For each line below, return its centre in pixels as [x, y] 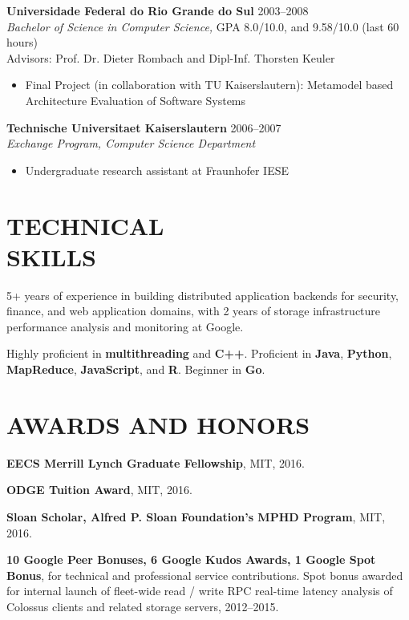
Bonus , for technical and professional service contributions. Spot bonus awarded [205, 575]
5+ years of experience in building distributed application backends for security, [203, 295]
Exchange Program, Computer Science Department [131, 143]
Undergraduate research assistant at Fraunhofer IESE [157, 170]
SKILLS [51, 256]
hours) [22, 42]
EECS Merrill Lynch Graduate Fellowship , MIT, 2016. [156, 462]
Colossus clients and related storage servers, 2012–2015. [143, 606]
